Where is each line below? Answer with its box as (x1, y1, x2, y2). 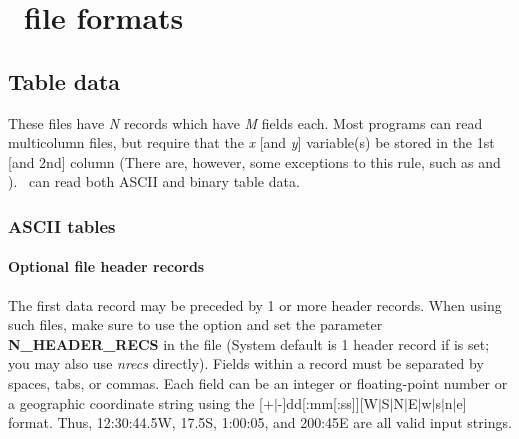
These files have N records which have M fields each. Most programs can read (8, 112, 483, 133)
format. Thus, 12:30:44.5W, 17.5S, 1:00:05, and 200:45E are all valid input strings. (8, 412, 512, 433)
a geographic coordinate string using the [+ (8, 392, 274, 413)
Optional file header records (8, 256, 205, 277)
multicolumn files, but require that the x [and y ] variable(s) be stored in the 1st (8, 132, 495, 153)
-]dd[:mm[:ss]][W (277, 392, 378, 413)
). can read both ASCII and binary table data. (8, 171, 300, 192)
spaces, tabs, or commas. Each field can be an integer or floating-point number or (8, 372, 508, 393)
